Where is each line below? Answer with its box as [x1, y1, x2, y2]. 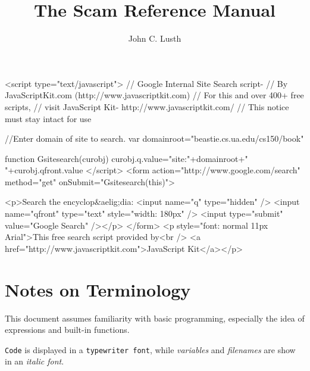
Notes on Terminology [5, 277, 191, 301]
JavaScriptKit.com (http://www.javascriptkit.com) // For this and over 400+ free [5, 89, 304, 101]
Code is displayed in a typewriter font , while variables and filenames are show [5, 343, 296, 356]
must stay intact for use [5, 112, 92, 124]
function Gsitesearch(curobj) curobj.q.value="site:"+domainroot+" [5, 152, 248, 164]
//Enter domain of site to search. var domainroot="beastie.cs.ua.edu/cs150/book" [5, 132, 304, 145]
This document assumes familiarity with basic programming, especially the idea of [5, 311, 305, 324]
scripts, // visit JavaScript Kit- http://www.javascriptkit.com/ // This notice [5, 100, 289, 113]
